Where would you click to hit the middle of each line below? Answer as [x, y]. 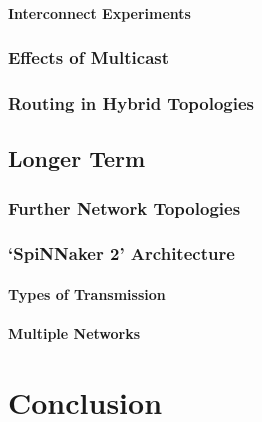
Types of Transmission [87, 293]
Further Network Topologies [124, 207]
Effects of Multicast [89, 57]
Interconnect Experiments [99, 12]
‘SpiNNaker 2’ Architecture [121, 253]
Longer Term [77, 158]
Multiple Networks [74, 333]
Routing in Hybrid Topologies [131, 102]
